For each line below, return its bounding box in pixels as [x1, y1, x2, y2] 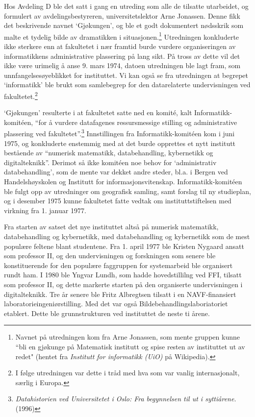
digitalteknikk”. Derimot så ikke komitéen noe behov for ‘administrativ [4, 157, 217, 167]
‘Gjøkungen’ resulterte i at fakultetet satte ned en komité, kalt [4, 107, 192, 118]
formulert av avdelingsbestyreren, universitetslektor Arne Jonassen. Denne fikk [4, 10, 240, 21]
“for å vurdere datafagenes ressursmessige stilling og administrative [35, 117, 237, 127]
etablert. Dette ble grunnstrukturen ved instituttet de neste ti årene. [4, 308, 210, 318]
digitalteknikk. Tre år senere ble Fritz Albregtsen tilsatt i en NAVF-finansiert [4, 289, 236, 299]
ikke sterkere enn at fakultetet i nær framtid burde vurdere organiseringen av [4, 41, 236, 51]
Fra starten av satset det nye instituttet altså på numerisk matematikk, [4, 221, 219, 232]
